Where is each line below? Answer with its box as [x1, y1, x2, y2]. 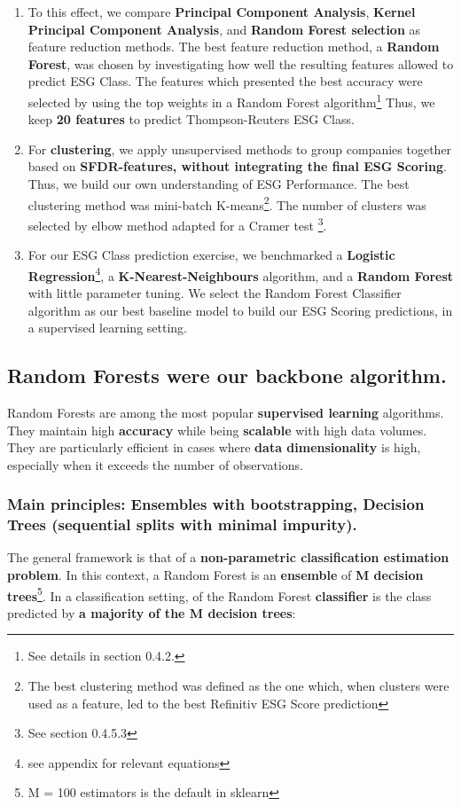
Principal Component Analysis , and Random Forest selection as [27, 20, 421, 38]
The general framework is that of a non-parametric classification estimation [7, 548, 449, 567]
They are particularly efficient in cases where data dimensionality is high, [7, 438, 421, 457]
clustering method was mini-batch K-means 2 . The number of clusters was [27, 192, 426, 214]
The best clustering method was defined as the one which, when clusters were [27, 677, 449, 695]
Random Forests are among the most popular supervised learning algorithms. [7, 403, 444, 421]
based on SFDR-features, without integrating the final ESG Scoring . [27, 157, 447, 176]
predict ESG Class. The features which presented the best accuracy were [27, 72, 423, 90]
